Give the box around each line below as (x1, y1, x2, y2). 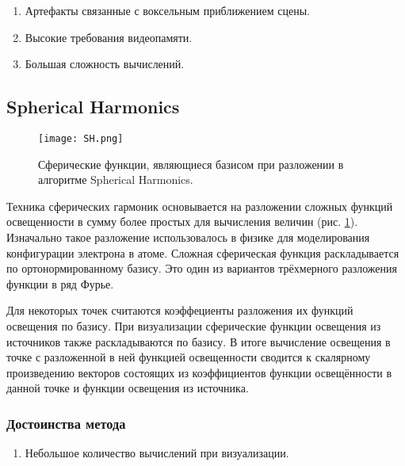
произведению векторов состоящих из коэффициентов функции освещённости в (6, 364, 392, 380)
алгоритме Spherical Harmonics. (38, 171, 193, 188)
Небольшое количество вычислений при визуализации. (25, 445, 289, 461)
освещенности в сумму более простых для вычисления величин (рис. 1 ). (6, 213, 358, 230)
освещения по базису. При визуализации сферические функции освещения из (6, 317, 381, 334)
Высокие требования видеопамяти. (25, 29, 193, 45)
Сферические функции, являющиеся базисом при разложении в (38, 155, 344, 172)
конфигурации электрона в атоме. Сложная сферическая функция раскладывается (6, 244, 399, 261)
